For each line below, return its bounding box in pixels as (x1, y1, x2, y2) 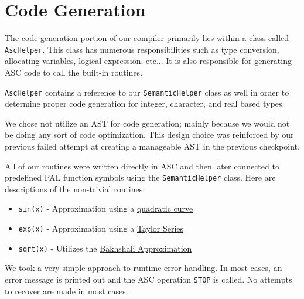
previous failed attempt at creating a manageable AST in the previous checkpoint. (5, 140, 300, 152)
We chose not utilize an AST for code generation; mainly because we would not (5, 117, 290, 129)
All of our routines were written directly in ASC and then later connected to (5, 159, 279, 172)
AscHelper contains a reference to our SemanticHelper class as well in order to (5, 86, 289, 98)
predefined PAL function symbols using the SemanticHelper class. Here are (5, 171, 276, 184)
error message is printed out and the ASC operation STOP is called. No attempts (5, 273, 292, 285)
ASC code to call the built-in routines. (5, 66, 143, 78)
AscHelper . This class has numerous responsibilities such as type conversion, (5, 43, 279, 55)
